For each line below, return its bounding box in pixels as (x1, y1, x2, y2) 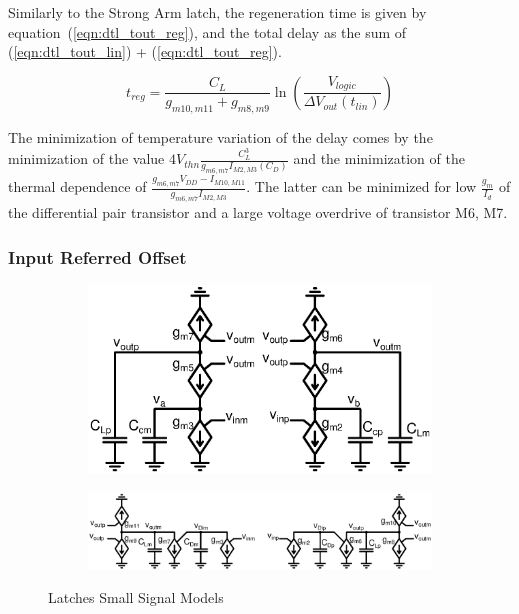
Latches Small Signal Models (48, 587, 224, 608)
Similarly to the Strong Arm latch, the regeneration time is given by (8, 2, 427, 22)
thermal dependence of (8, 176, 147, 197)
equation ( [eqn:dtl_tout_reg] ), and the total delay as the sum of (8, 21, 407, 42)
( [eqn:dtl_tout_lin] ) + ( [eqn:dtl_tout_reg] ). (8, 41, 282, 62)
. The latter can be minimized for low (246, 176, 477, 197)
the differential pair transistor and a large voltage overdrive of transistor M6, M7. (8, 202, 508, 223)
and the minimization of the (293, 148, 465, 169)
